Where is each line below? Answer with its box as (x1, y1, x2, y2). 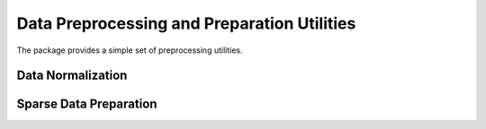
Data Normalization (16, 68, 128, 83)
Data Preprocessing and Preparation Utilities (16, 13, 356, 33)
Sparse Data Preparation (16, 97, 157, 112)
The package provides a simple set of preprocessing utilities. (16, 45, 243, 56)
